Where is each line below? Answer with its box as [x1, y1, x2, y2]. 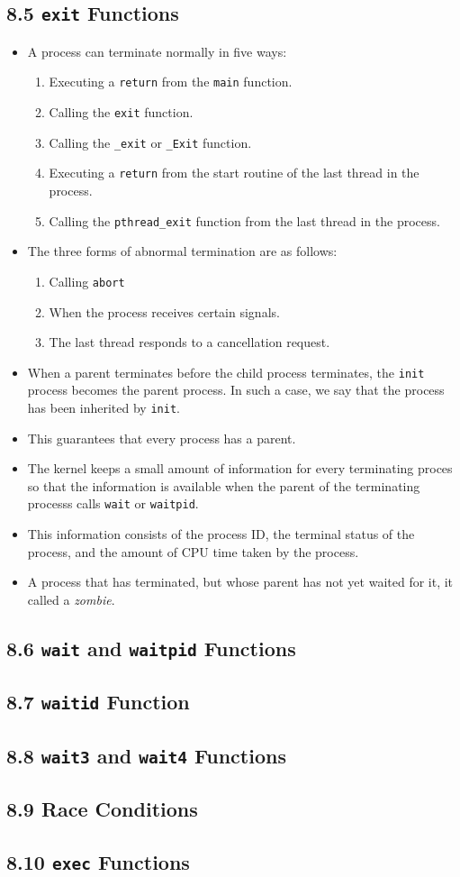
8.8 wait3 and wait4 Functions [6, 741, 286, 769]
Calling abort [49, 271, 125, 290]
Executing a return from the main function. [49, 72, 293, 91]
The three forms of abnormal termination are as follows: [27, 242, 338, 260]
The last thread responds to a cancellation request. [49, 333, 330, 352]
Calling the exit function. [49, 103, 194, 122]
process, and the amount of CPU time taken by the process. [27, 542, 359, 561]
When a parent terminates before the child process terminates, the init [27, 362, 425, 381]
